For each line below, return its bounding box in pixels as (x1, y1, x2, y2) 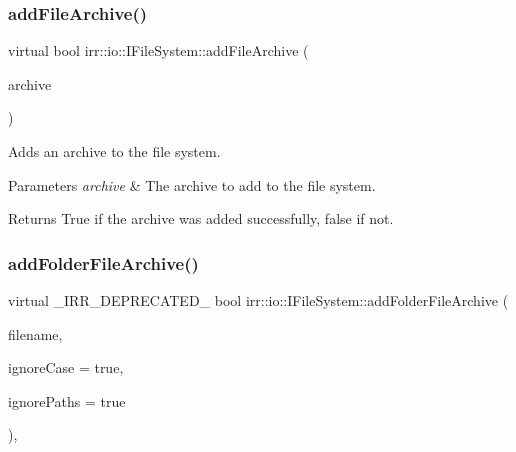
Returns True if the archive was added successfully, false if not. (8, 208, 394, 229)
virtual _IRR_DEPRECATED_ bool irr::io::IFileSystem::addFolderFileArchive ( (8, 290, 509, 310)
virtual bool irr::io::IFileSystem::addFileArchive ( (8, 40, 309, 61)
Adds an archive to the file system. (8, 141, 221, 161)
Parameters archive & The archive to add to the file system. (8, 174, 376, 195)
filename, (8, 323, 63, 344)
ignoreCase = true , (8, 357, 124, 378)
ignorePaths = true (8, 390, 126, 411)
